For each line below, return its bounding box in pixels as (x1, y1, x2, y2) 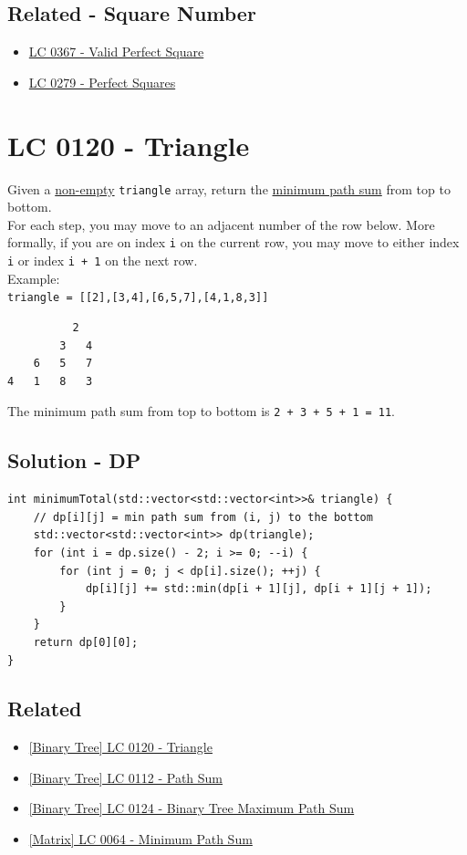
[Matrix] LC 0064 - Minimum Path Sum (28, 829, 253, 849)
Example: (7, 268, 60, 287)
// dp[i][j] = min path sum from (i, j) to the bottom (33, 510, 373, 524)
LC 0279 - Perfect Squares (28, 72, 176, 91)
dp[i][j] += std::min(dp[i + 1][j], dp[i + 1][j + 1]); (85, 582, 432, 596)
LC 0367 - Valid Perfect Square (28, 42, 204, 61)
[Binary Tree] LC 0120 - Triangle (28, 737, 213, 756)
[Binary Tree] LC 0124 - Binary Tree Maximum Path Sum (28, 798, 355, 818)
